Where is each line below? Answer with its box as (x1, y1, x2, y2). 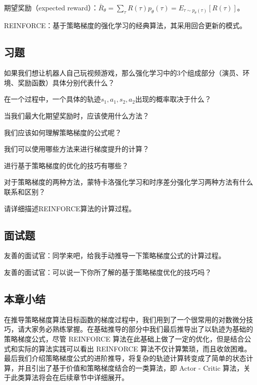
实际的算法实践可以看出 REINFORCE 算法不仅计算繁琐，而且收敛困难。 (17, 343, 251, 353)
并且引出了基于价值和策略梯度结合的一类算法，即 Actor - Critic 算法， (17, 362, 244, 373)
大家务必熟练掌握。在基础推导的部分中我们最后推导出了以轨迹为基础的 (24, 324, 253, 334)
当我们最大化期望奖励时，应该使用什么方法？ (4, 110, 149, 120)
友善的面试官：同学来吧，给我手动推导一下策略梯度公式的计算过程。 (4, 250, 225, 261)
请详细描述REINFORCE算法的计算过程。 (4, 203, 136, 213)
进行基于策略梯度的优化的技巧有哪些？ (4, 160, 128, 170)
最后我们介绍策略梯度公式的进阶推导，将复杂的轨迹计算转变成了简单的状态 (4, 353, 246, 363)
